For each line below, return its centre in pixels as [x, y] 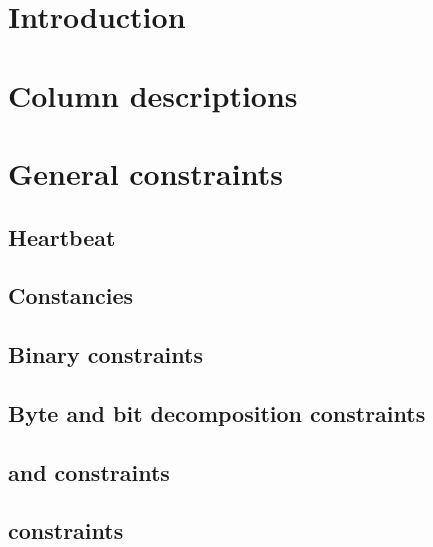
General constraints [145, 172]
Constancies [71, 295]
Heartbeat [62, 236]
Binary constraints [105, 354]
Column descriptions [153, 94]
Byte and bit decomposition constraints [217, 412]
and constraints [89, 471]
